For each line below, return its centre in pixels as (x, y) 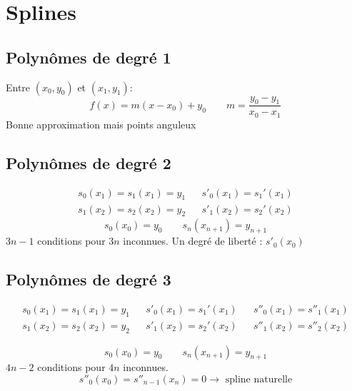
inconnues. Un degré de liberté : (193, 241)
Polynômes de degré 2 (89, 162)
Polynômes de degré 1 (89, 57)
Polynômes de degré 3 (89, 279)
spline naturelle (259, 379)
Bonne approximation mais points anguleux (101, 124)
